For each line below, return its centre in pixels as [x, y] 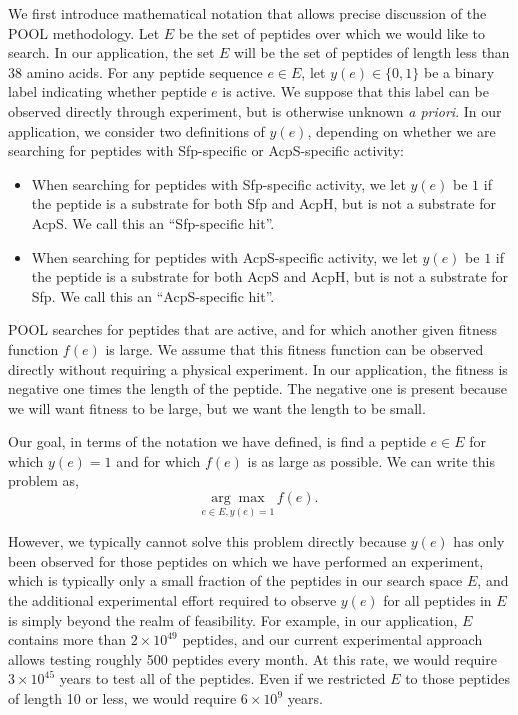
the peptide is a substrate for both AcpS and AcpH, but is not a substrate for [270, 276]
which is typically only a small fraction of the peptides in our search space [235, 580]
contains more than [67, 639]
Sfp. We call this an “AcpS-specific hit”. [153, 295]
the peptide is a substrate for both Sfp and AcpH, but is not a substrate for [264, 203]
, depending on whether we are [401, 130]
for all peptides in [437, 600]
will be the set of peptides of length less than [372, 52]
